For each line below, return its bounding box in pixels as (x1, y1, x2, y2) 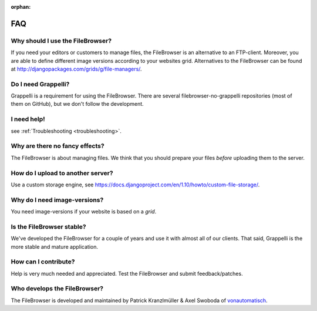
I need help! (11, 115, 45, 123)
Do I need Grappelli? (11, 80, 70, 88)
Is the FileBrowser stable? (11, 222, 86, 230)
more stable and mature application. (11, 243, 98, 250)
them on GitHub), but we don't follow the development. (11, 101, 144, 108)
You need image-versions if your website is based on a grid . (11, 208, 157, 215)
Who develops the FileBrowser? (11, 285, 104, 293)
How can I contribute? (11, 258, 75, 266)
